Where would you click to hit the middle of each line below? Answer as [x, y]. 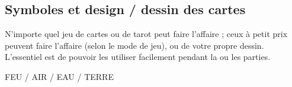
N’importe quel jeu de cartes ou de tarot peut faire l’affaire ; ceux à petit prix [146, 34]
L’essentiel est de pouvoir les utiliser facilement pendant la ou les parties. [138, 57]
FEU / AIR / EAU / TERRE [59, 76]
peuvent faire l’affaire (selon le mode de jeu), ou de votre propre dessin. [134, 45]
